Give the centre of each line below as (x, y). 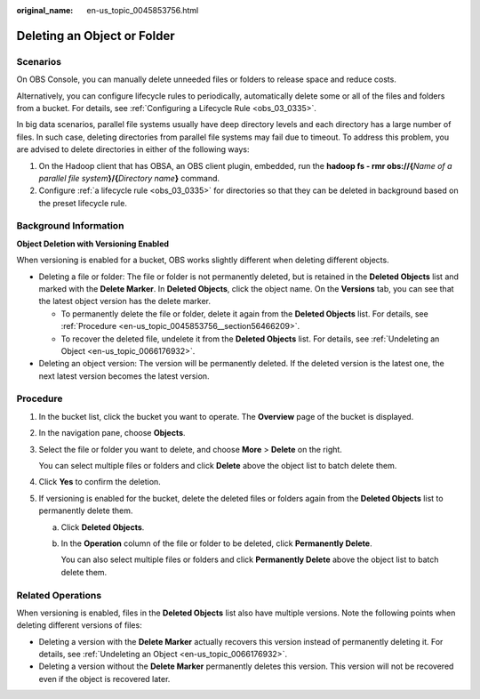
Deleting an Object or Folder (96, 36)
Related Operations (59, 595)
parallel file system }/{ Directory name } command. (129, 178)
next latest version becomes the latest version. (124, 376)
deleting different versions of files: (79, 625)
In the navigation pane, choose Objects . (112, 433)
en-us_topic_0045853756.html (143, 10)
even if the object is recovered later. (104, 679)
